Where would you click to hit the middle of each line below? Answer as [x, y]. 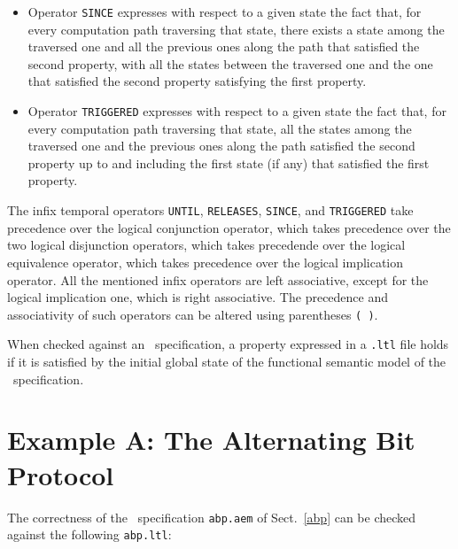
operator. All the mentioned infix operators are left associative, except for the [218, 279]
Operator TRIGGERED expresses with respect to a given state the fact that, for [237, 111]
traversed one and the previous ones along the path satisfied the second [221, 146]
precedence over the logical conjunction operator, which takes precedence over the [229, 227]
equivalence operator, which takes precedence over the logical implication [206, 262]
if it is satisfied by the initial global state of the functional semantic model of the [227, 361]
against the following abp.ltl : [89, 534]
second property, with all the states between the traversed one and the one [230, 63]
